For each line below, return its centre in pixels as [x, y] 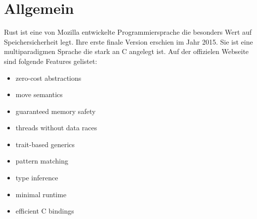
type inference [37, 178]
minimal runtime [41, 194]
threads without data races [56, 128]
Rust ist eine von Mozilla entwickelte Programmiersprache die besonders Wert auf [128, 32]
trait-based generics [45, 144]
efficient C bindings [45, 211]
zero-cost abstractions [48, 78]
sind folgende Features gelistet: [51, 61]
